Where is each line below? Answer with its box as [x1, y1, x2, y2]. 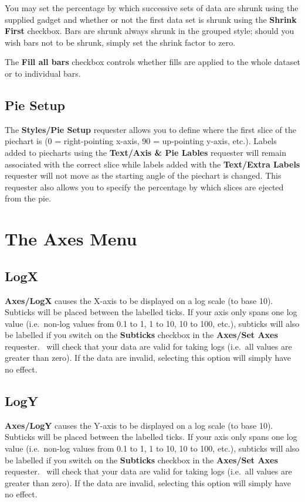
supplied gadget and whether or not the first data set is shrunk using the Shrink [5, 13, 297, 25]
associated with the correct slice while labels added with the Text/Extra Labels [5, 158, 300, 170]
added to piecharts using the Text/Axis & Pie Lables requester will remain [5, 146, 286, 158]
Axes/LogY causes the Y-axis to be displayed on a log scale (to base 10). [5, 419, 273, 431]
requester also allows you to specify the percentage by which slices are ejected [5, 180, 284, 193]
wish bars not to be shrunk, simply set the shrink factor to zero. [5, 36, 236, 48]
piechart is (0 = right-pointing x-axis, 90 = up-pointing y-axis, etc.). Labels [5, 135, 277, 147]
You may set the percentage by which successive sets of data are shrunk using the [5, 2, 299, 13]
